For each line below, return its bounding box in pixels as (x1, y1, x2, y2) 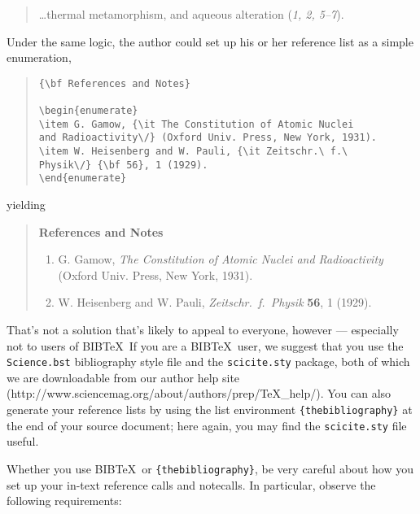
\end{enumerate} (38, 172, 127, 185)
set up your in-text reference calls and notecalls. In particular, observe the (7, 476, 376, 493)
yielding (7, 196, 46, 213)
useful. (7, 433, 39, 450)
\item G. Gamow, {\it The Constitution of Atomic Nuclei (38, 118, 354, 130)
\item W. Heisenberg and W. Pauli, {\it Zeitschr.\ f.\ (38, 146, 348, 158)
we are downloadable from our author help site (7, 368, 240, 385)
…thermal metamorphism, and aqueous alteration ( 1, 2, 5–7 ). (38, 6, 344, 22)
